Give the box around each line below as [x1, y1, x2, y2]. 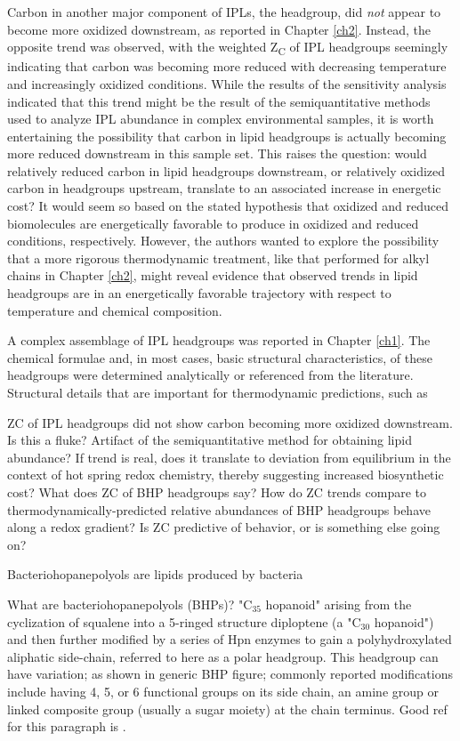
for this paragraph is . [7, 717, 126, 736]
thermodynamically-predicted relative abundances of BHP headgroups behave [7, 500, 431, 519]
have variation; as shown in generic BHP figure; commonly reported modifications [7, 664, 453, 683]
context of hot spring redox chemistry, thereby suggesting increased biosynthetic [7, 465, 444, 484]
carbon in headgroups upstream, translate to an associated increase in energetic [7, 179, 441, 197]
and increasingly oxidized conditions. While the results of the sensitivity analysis [7, 74, 447, 93]
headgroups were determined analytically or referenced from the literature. [7, 366, 414, 384]
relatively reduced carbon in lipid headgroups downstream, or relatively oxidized [7, 161, 446, 180]
